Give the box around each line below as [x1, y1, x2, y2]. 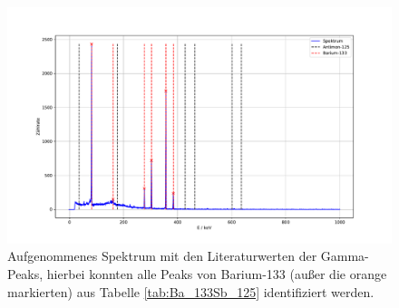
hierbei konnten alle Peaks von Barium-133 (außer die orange [46, 265, 387, 284]
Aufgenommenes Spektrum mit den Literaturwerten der [7, 246, 317, 265]
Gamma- [320, 246, 369, 265]
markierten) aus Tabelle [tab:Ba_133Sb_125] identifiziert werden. [7, 282, 375, 301]
